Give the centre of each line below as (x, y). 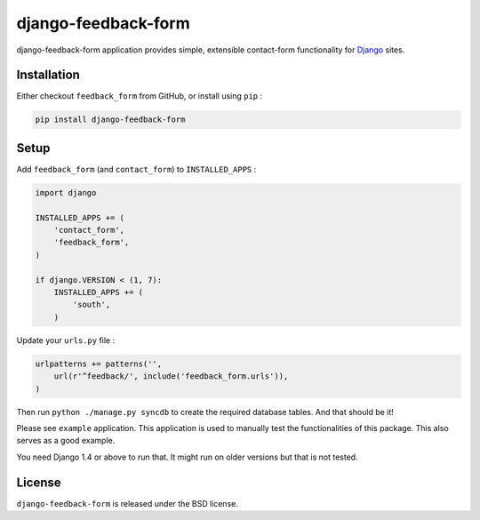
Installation (48, 75)
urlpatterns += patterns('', (99, 364)
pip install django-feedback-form (110, 120)
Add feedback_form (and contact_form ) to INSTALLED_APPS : (136, 169)
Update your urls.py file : (66, 340)
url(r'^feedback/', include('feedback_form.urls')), (171, 376)
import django (66, 192)
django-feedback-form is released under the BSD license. (128, 503)
